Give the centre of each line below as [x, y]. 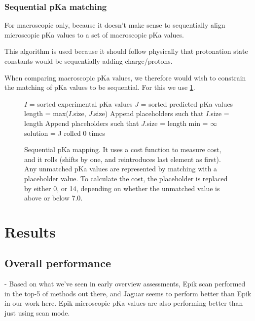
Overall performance [58, 263]
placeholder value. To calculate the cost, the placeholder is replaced [126, 178]
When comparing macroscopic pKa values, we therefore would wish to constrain [125, 77]
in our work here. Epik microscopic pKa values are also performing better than [124, 303]
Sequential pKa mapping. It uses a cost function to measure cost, [123, 149]
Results [30, 231]
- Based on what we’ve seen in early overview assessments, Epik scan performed [125, 284]
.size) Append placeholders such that [148, 113]
